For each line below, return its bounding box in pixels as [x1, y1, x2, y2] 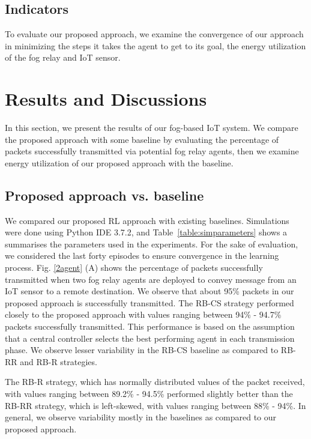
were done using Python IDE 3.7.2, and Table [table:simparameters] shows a [5, 226, 288, 238]
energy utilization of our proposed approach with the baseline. [5, 156, 234, 169]
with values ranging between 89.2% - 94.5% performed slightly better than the [5, 387, 293, 399]
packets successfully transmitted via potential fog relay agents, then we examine [5, 145, 299, 157]
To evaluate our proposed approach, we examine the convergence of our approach [5, 28, 304, 40]
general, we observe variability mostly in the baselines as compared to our [5, 411, 277, 423]
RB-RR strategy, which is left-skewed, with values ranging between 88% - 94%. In [5, 399, 306, 411]
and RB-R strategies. [20, 355, 97, 368]
